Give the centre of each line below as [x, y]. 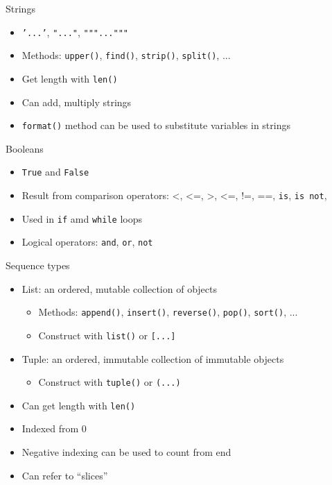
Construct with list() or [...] [107, 335]
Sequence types [38, 265]
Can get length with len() [79, 405]
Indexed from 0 [54, 428]
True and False [55, 172]
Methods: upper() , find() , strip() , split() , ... [126, 55]
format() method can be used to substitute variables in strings [156, 125]
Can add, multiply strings [77, 102]
